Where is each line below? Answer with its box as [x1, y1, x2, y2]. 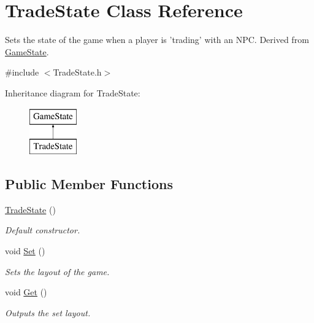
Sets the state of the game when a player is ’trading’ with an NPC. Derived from [5, 33, 309, 46]
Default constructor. [5, 224, 80, 236]
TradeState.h [53, 66, 102, 79]
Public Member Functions [5, 174, 173, 193]
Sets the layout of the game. [5, 265, 110, 278]
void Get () [5, 286, 47, 298]
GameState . [5, 45, 49, 58]
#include [5, 66, 39, 79]
